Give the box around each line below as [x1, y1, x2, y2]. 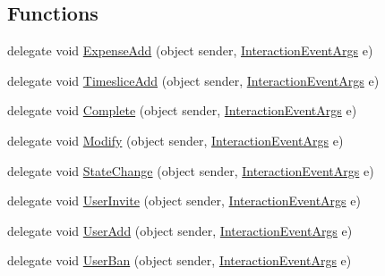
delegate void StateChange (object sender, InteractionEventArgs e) [7, 161, 374, 180]
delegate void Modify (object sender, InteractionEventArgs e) [7, 130, 344, 149]
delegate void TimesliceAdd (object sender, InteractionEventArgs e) [7, 71, 380, 89]
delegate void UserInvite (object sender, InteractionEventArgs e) [7, 191, 361, 210]
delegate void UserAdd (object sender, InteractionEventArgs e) [7, 221, 353, 239]
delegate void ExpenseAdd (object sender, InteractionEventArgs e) [7, 41, 373, 60]
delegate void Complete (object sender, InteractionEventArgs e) [7, 101, 357, 120]
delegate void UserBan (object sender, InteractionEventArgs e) [7, 251, 352, 270]
